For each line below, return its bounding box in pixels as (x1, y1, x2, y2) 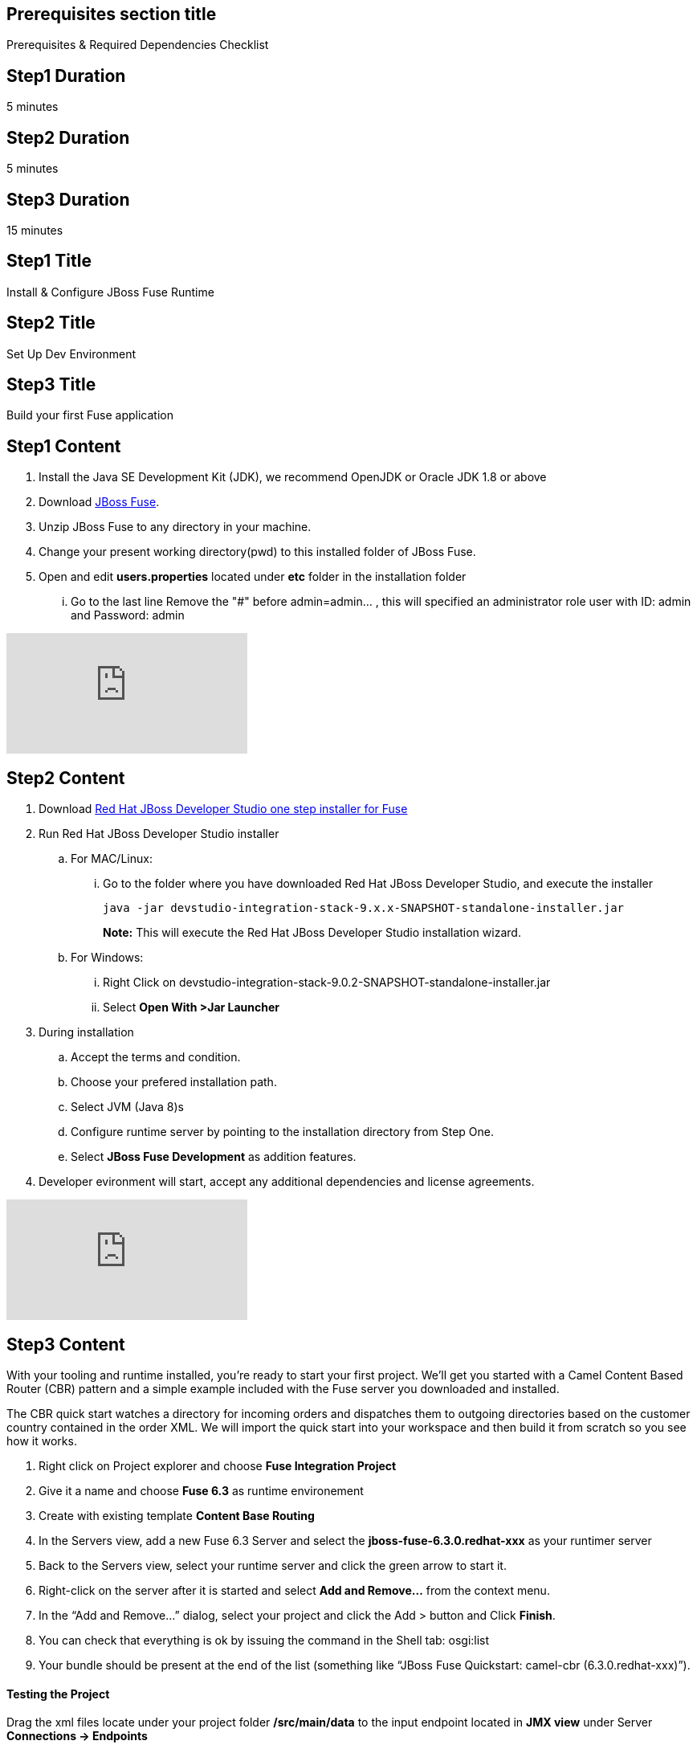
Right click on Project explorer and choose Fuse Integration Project (39, 1459, 397, 1473)
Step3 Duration (6, 189, 130, 210)
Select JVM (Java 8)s (71, 1100, 184, 1114)
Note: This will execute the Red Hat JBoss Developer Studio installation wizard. (103, 926, 521, 940)
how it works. (6, 1434, 77, 1449)
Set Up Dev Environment (6, 346, 137, 361)
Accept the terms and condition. (71, 1050, 241, 1065)
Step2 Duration (6, 127, 130, 148)
